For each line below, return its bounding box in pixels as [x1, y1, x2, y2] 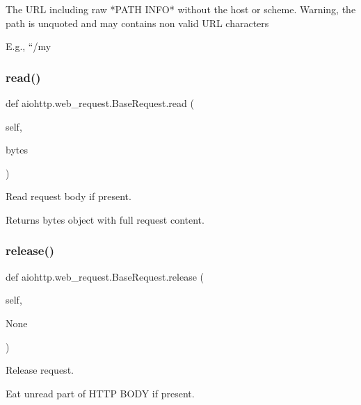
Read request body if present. [6, 189, 131, 204]
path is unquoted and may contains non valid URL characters [6, 15, 269, 30]
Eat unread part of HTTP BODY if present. [6, 386, 195, 400]
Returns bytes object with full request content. [6, 212, 204, 226]
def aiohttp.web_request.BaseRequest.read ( [6, 96, 194, 110]
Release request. [6, 363, 74, 377]
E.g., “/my [6, 39, 51, 53]
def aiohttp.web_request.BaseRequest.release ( [6, 269, 204, 283]
